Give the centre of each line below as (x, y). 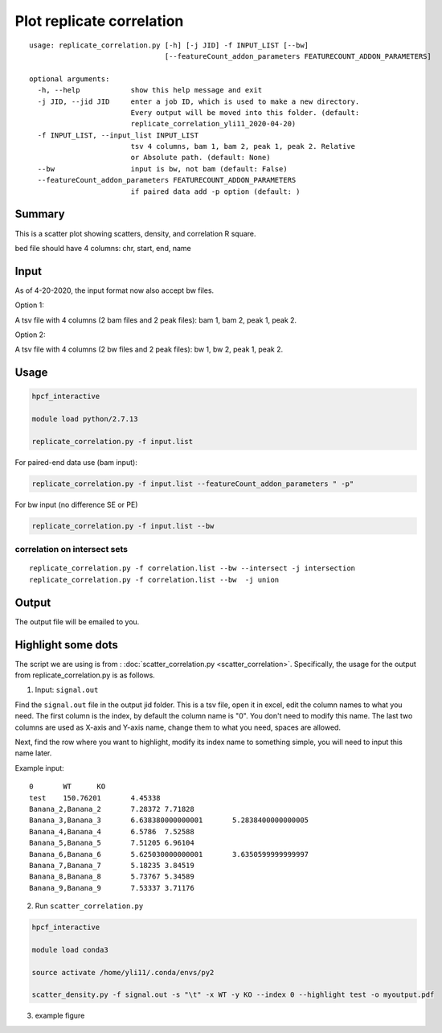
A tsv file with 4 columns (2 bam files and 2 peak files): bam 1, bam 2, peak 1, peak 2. (156, 320)
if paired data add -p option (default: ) (215, 191)
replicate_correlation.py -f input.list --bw (123, 526)
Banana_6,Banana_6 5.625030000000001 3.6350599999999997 (169, 854)
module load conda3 (70, 950)
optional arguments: (70, 79)
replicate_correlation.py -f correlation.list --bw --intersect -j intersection (192, 568)
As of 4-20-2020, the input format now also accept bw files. (115, 290)
